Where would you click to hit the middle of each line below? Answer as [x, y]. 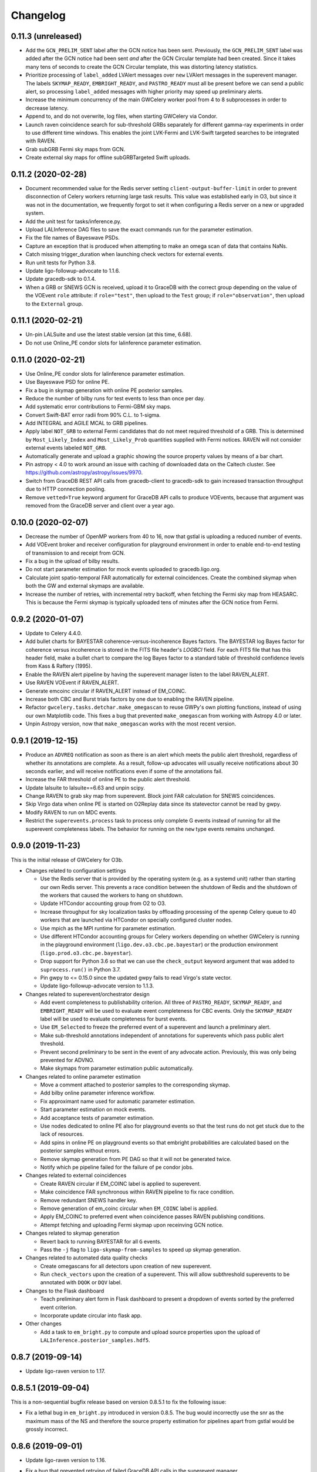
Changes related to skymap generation [72, 1233]
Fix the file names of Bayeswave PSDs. [72, 238]
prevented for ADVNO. [67, 1060]
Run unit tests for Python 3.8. [61, 263]
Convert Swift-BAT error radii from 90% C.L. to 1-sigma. [93, 415]
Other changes [43, 1324]
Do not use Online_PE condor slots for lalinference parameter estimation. [114, 343]
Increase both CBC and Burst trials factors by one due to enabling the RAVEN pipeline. [130, 699]
